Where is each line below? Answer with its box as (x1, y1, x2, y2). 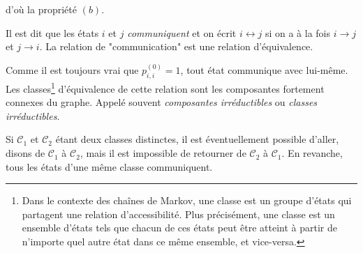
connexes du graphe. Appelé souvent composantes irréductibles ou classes (6, 95, 318, 109)
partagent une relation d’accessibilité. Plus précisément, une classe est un (22, 206, 335, 221)
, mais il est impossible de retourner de (80, 146, 246, 160)
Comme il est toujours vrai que (6, 63, 139, 77)
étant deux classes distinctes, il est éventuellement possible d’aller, (55, 132, 339, 146)
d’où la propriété (6, 2, 77, 16)
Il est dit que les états (6, 25, 99, 40)
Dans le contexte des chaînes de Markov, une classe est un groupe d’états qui (22, 193, 352, 208)
